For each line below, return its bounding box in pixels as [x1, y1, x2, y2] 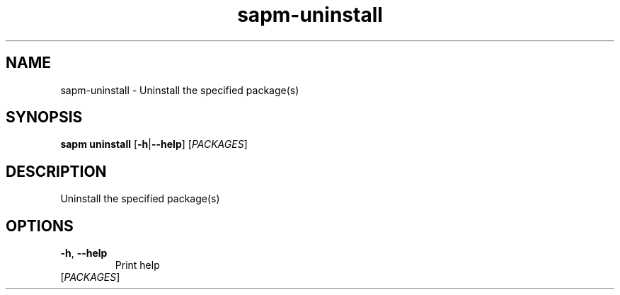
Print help [115, 259, 160, 272]
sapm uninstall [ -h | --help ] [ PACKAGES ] [60, 138, 248, 151]
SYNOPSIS [6, 108, 83, 127]
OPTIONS [6, 216, 74, 235]
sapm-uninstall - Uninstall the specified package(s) [60, 83, 299, 96]
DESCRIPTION [6, 162, 107, 180]
